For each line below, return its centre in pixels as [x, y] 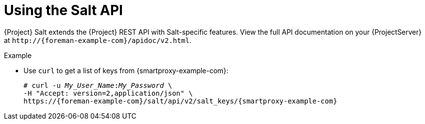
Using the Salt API [63, 10]
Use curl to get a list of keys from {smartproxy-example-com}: [126, 70]
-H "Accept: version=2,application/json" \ [108, 93]
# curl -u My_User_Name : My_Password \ [98, 85]
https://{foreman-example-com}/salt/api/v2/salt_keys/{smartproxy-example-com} [180, 101]
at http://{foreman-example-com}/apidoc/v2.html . [98, 40]
